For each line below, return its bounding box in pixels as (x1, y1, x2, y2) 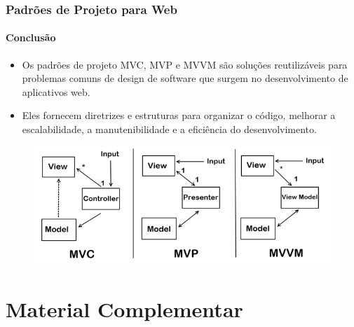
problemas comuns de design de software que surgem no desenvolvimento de (22, 71, 348, 85)
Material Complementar (6, 294, 243, 323)
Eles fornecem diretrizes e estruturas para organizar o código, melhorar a (22, 108, 336, 123)
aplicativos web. (22, 84, 90, 99)
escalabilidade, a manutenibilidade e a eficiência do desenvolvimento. (22, 122, 317, 137)
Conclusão (6, 30, 56, 45)
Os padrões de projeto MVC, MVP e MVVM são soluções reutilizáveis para (22, 57, 348, 71)
